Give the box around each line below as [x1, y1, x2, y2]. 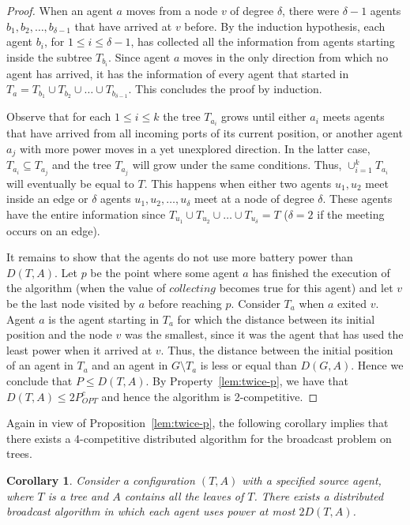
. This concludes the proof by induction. [128, 81, 322, 97]
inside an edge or [6, 190, 88, 207]
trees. [6, 445, 32, 462]
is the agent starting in [48, 310, 160, 327]
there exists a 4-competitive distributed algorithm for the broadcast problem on [6, 429, 392, 446]
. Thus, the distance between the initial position [160, 341, 393, 358]
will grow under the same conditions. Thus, [132, 156, 342, 173]
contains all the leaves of [124, 487, 244, 504]
